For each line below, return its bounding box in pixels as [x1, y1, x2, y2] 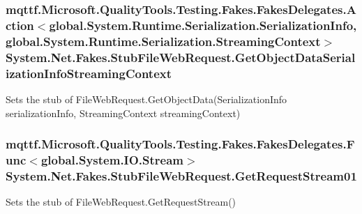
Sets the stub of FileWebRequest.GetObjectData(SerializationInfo [6, 91, 287, 106]
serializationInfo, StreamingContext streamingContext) [6, 105, 241, 120]
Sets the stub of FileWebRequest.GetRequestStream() [6, 194, 236, 209]
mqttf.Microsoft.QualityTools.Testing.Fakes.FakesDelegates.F [6, 135, 355, 153]
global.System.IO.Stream [40, 151, 184, 168]
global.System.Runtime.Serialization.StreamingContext [6, 32, 321, 49]
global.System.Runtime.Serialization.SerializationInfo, [49, 16, 357, 33]
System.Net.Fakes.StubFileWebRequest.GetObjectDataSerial [6, 48, 356, 66]
